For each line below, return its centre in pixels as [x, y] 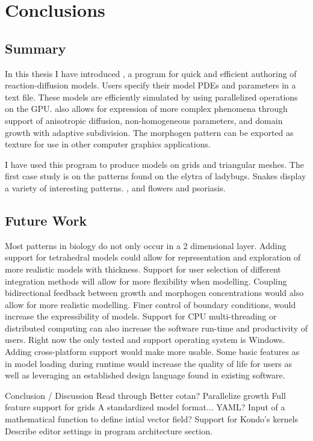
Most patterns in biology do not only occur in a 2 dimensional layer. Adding [146, 245]
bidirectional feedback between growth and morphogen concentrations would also [154, 293]
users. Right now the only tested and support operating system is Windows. [145, 340]
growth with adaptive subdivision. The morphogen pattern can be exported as [149, 132]
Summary [36, 48]
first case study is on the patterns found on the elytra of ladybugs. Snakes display [156, 176]
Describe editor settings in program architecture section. [109, 430]
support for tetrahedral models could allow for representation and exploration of [153, 257]
